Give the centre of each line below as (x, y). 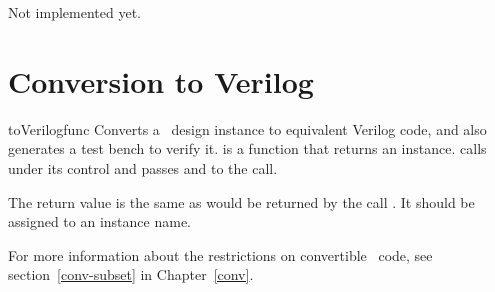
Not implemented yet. (74, 12)
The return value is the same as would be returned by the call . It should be (241, 201)
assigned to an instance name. (99, 221)
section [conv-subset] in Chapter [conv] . (131, 274)
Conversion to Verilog (161, 80)
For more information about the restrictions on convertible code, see (220, 254)
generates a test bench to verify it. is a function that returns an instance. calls (247, 148)
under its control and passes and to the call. (143, 167)
